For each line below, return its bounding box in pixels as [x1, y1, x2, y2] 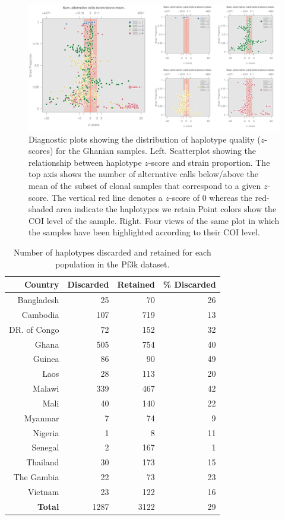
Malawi [33, 382, 59, 395]
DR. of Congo [9, 323, 59, 335]
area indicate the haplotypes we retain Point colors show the [56, 203, 277, 215]
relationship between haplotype [28, 156, 142, 168]
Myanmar [24, 411, 59, 424]
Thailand [26, 456, 59, 468]
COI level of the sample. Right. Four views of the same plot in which [28, 214, 280, 226]
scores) [28, 144, 53, 157]
